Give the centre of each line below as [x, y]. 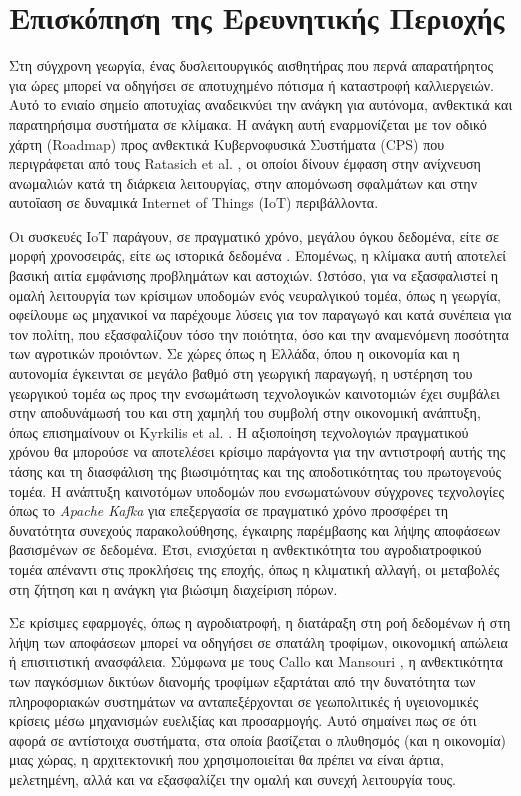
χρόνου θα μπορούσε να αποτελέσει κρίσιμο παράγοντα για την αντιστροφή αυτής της [257, 451]
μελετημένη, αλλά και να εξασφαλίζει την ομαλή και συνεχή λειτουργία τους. [233, 778]
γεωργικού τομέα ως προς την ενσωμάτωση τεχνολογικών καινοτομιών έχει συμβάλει [254, 392]
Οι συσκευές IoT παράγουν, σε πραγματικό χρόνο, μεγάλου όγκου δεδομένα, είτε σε [254, 235]
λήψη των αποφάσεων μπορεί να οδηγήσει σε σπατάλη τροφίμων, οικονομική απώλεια [258, 641]
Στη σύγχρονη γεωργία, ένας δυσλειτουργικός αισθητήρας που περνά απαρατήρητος [251, 65]
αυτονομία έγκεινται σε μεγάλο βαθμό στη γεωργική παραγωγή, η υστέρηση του [241, 373]
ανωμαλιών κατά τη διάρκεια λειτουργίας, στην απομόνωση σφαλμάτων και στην [243, 182]
